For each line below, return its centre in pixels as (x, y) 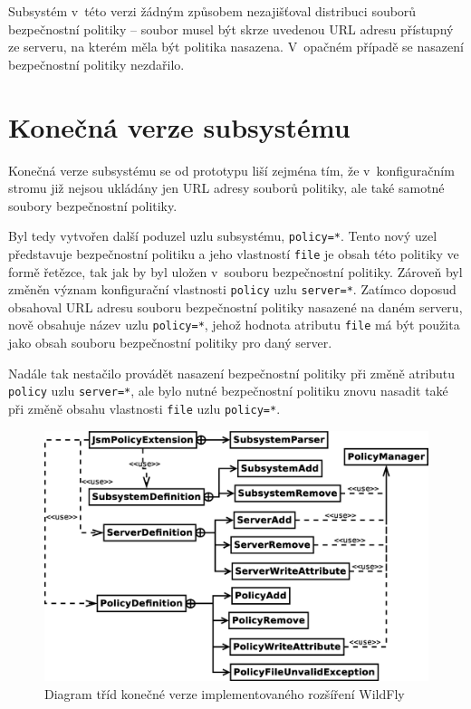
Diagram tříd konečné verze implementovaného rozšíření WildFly (225, 693)
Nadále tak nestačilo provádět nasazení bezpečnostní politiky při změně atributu (232, 373)
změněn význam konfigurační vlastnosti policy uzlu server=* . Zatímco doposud (232, 289)
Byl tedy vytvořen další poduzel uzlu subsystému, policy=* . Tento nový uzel (223, 236)
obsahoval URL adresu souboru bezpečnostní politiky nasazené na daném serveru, (235, 307)
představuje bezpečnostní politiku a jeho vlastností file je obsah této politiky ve (234, 253)
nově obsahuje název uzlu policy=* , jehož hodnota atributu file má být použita (234, 325)
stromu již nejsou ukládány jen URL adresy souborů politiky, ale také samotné (226, 188)
